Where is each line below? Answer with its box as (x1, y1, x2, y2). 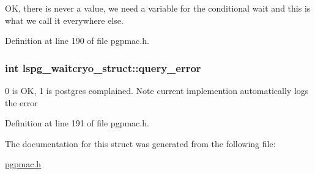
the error (5, 96, 38, 109)
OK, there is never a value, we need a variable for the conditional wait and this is (5, 2, 311, 14)
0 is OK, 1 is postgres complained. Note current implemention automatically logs (5, 84, 309, 96)
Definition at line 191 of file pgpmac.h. (5, 117, 149, 129)
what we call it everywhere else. (5, 13, 124, 26)
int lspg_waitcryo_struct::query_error (5, 60, 201, 75)
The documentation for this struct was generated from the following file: (5, 137, 276, 150)
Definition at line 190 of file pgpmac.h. (5, 34, 149, 47)
